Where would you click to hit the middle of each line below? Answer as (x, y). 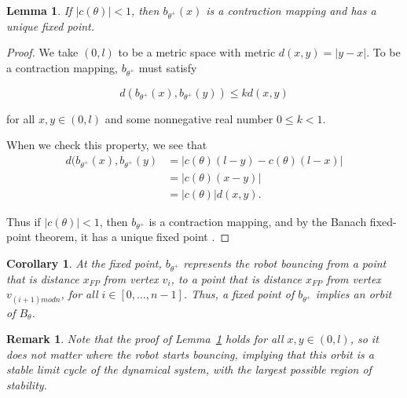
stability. (27, 384)
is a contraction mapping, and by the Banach (258, 221)
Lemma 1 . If (39, 10)
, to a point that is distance (236, 278)
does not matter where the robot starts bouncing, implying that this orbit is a (190, 354)
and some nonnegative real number (189, 118)
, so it (364, 339)
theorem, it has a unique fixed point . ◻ (132, 237)
